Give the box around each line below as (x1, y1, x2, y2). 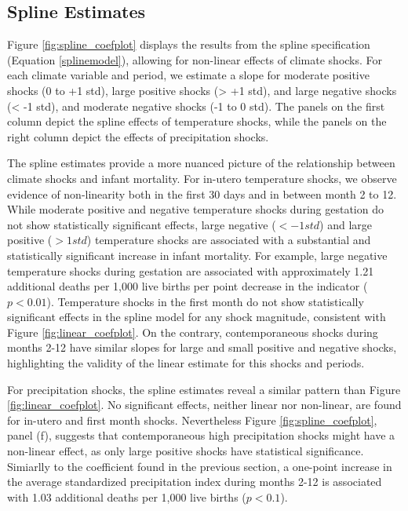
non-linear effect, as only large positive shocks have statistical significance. (7, 443, 364, 459)
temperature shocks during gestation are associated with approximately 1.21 (7, 262, 374, 279)
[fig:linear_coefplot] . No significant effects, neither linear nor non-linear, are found (7, 396, 402, 413)
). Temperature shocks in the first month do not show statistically (46, 293, 364, 309)
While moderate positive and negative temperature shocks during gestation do (7, 201, 384, 217)
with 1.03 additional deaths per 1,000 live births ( (7, 488, 246, 505)
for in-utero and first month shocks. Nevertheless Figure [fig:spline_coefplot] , (7, 411, 377, 428)
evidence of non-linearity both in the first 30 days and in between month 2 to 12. (7, 185, 397, 202)
